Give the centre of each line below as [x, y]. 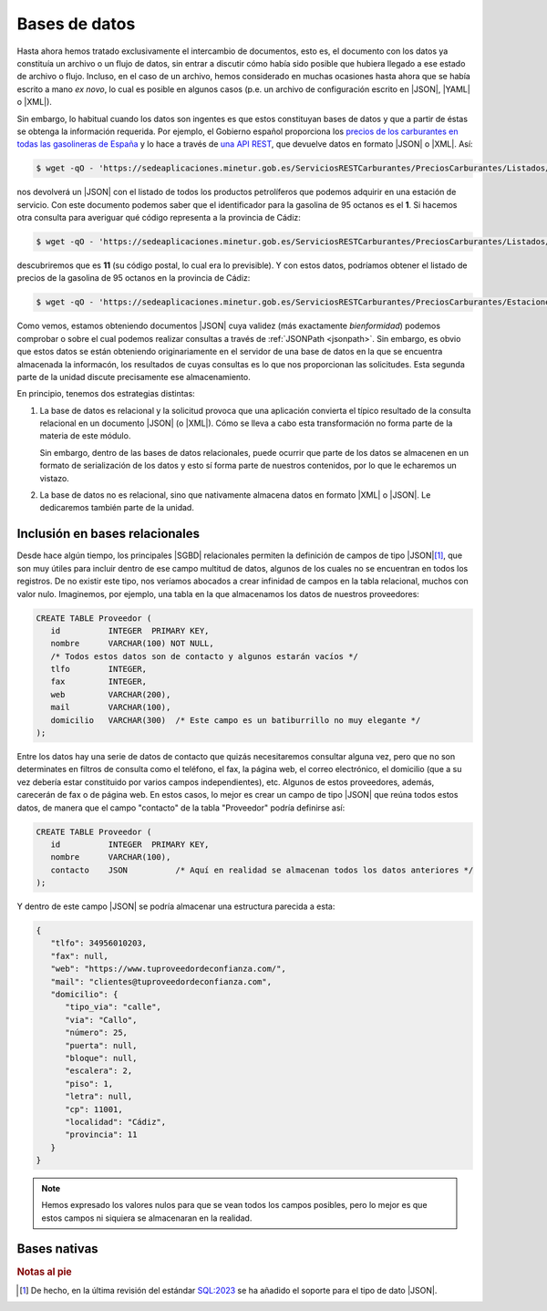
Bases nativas [58, 1249]
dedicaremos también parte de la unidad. [117, 508]
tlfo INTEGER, [99, 669]
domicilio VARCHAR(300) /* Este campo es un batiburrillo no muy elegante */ [236, 720]
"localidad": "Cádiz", [116, 1122]
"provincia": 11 [101, 1135]
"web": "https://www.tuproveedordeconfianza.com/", [168, 969]
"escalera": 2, [99, 1071]
